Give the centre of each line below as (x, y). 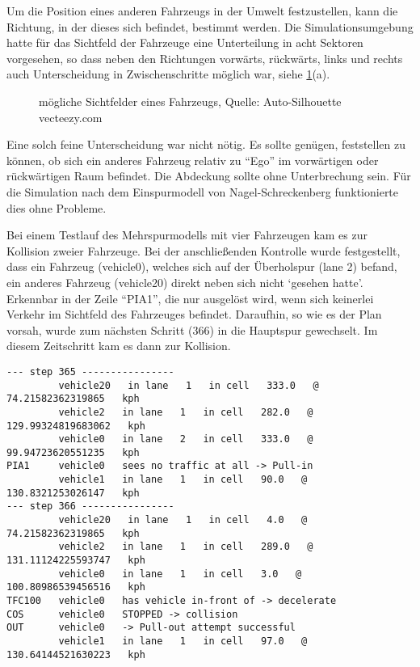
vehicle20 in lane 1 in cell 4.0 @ (183, 520)
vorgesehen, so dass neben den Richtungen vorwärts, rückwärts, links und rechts (205, 58)
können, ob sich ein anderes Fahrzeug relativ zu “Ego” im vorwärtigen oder (193, 160)
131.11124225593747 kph (76, 561)
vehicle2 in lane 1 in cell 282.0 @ (186, 412)
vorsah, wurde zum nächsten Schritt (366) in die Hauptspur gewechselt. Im (192, 329)
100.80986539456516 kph (76, 587)
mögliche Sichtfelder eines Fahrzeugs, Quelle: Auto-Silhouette (190, 101)
